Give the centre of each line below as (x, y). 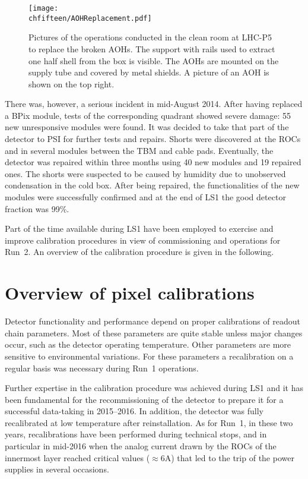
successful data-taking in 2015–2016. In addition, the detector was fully (134, 411)
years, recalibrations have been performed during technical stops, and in (136, 434)
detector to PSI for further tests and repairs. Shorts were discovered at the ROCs (153, 139)
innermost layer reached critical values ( (77, 457)
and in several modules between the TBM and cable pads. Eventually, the (139, 150)
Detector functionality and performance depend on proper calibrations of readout (153, 321)
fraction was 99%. (37, 208)
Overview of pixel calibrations (130, 293)
